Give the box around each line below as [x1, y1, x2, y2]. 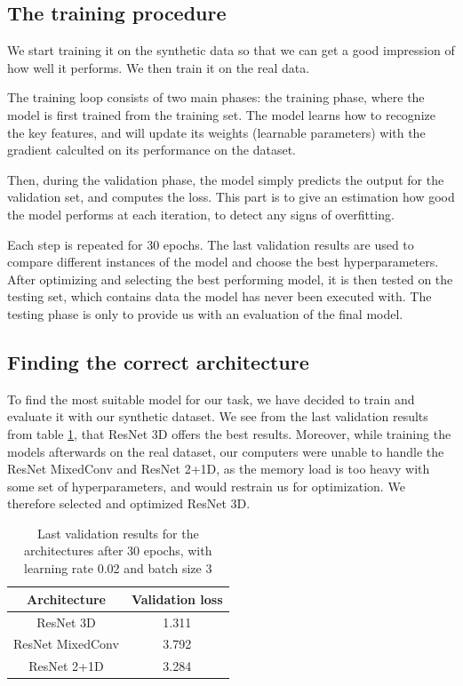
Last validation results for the [36, 523, 199, 542]
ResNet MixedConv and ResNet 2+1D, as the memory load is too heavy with [7, 459, 430, 478]
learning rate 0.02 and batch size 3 [24, 559, 212, 578]
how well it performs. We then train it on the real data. [7, 58, 310, 76]
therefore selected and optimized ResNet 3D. [7, 494, 251, 513]
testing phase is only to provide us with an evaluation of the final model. [7, 304, 403, 323]
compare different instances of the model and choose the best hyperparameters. [7, 252, 439, 271]
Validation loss [131, 589, 223, 608]
